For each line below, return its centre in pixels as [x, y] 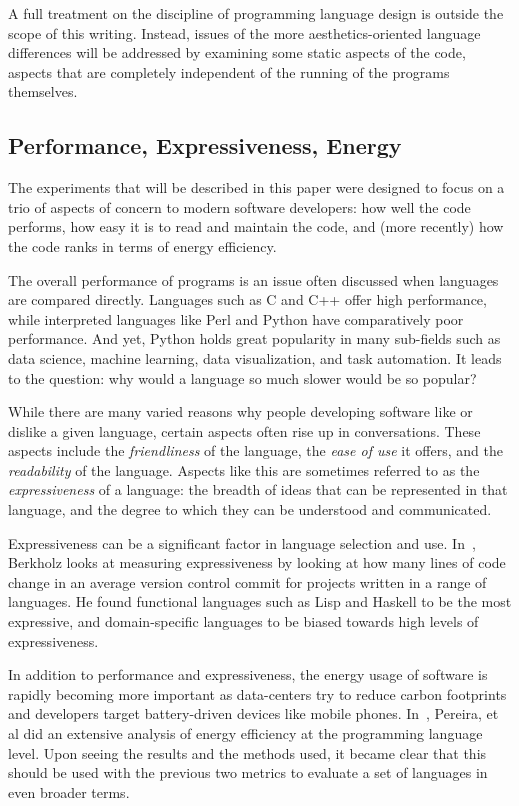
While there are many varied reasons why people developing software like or [240, 411]
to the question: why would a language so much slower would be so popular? [242, 377]
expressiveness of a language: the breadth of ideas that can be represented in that [258, 489]
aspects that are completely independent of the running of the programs [229, 71]
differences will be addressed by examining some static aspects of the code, [237, 52]
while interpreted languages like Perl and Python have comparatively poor [236, 318]
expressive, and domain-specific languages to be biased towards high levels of [243, 621]
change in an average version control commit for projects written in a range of [247, 581]
